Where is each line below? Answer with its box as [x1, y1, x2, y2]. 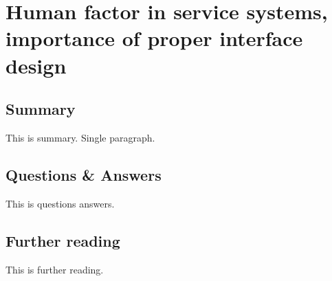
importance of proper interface [5, 24, 303, 52]
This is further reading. [5, 262, 104, 276]
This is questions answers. [5, 196, 115, 210]
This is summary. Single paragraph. [5, 130, 155, 144]
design [5, 51, 67, 79]
